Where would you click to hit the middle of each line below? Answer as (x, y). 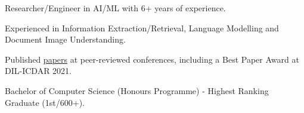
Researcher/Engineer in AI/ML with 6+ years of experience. (115, 8)
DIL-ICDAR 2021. (38, 71)
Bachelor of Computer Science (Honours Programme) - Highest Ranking (137, 90)
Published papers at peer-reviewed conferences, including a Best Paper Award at (152, 59)
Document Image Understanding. (65, 39)
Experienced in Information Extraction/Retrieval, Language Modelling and (142, 28)
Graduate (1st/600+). (45, 102)
